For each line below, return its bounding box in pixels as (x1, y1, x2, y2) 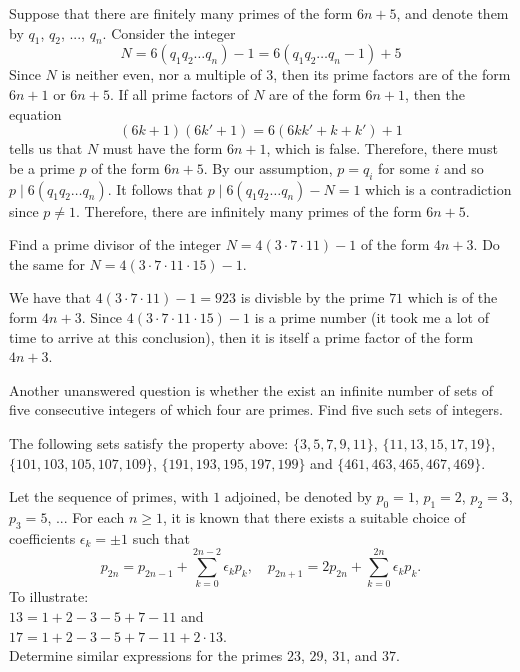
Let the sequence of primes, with (9, 486, 209, 507)
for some (378, 157, 430, 178)
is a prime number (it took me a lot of (254, 306, 489, 327)
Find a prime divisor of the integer (9, 234, 221, 255)
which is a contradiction (365, 178, 512, 199)
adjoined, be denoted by (224, 486, 372, 507)
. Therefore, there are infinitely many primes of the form (76, 200, 422, 221)
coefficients (9, 527, 76, 548)
